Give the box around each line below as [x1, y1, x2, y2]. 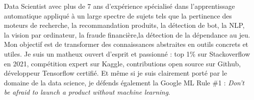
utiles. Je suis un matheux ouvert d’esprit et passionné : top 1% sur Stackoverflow [4, 48, 250, 59]
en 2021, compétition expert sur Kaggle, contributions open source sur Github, [4, 58, 241, 68]
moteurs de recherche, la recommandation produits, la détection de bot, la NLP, [4, 20, 245, 30]
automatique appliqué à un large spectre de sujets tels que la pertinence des [4, 10, 232, 20]
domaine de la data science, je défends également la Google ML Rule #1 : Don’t [4, 77, 245, 87]
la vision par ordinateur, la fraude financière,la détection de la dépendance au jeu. [4, 29, 250, 40]
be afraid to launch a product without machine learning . [4, 87, 171, 97]
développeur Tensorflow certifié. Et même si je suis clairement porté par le [4, 68, 227, 78]
